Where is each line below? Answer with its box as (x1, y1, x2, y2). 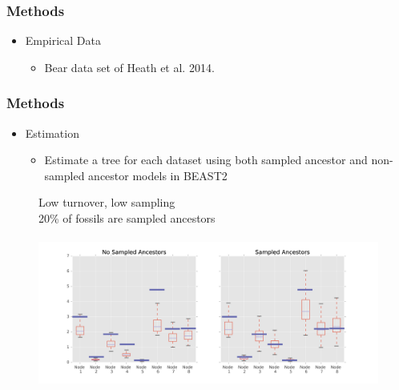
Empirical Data (25, 32, 101, 49)
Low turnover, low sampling (38, 194, 175, 211)
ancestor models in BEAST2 (88, 167, 228, 183)
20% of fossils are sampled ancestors (38, 210, 216, 226)
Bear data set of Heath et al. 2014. (44, 58, 215, 75)
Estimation (25, 124, 79, 141)
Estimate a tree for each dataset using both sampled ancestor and (44, 151, 368, 168)
